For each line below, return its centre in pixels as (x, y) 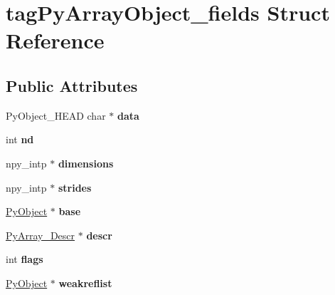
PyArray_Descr (41, 235)
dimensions (86, 163)
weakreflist (85, 283)
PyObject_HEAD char (56, 115)
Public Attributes (72, 85)
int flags (25, 259)
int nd (20, 139)
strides (75, 187)
